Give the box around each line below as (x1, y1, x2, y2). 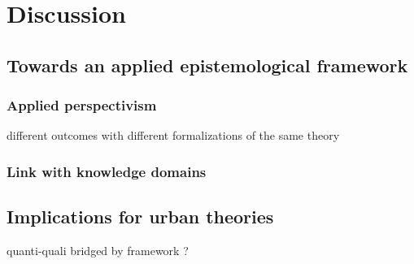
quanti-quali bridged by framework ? (7, 242, 189, 259)
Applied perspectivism (7, 95, 157, 115)
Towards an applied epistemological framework (7, 52, 408, 77)
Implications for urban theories (7, 204, 274, 229)
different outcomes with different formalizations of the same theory (7, 127, 340, 144)
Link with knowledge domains (7, 161, 207, 181)
